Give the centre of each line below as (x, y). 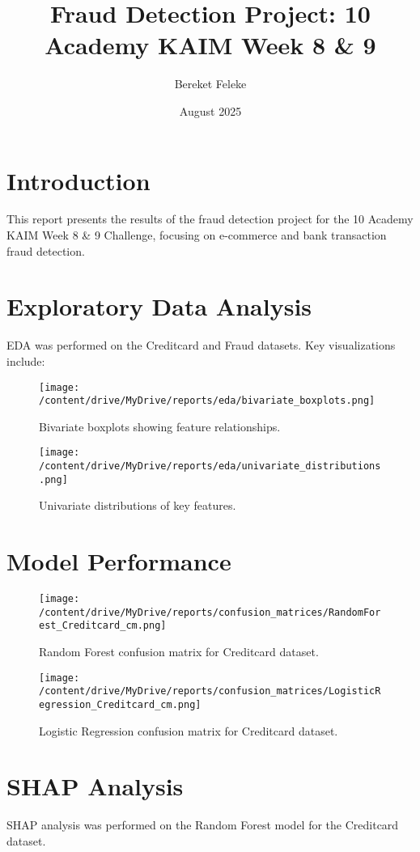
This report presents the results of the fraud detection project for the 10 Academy (210, 219)
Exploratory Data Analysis (159, 306)
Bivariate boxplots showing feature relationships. (160, 426)
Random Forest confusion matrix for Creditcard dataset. (179, 652)
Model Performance (119, 561)
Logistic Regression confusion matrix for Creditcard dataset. (189, 730)
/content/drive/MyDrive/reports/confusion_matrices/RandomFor (210, 612)
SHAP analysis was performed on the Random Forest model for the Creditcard (203, 825)
